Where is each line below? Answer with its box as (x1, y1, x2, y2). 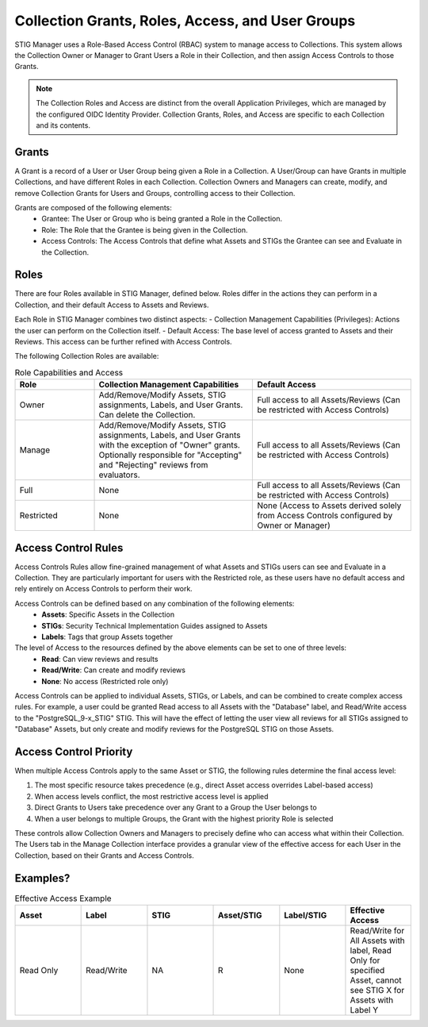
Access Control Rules (14, 540, 124, 555)
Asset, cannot (350, 975, 402, 986)
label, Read (350, 945, 392, 956)
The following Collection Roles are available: (14, 352, 159, 361)
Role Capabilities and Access (14, 367, 124, 378)
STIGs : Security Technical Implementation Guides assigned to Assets (41, 621, 268, 630)
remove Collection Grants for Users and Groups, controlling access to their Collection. (14, 188, 296, 198)
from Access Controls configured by (257, 510, 393, 521)
